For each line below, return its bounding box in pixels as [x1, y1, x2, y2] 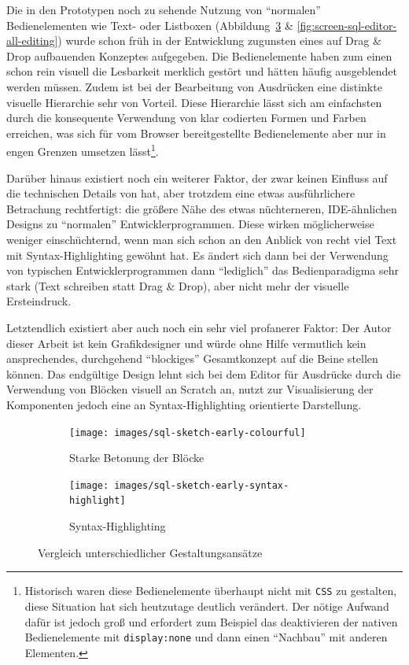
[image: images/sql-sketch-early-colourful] [69, 427, 306, 438]
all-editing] [6, 32, 58, 49]
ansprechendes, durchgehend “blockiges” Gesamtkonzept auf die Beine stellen [6, 350, 378, 367]
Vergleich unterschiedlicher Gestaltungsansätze [38, 544, 263, 560]
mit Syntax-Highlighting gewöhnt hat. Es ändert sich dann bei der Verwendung [6, 246, 389, 263]
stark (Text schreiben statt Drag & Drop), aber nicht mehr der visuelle [6, 277, 349, 294]
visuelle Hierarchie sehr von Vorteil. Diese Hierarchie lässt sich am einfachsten [6, 94, 382, 110]
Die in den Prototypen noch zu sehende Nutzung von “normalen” [6, 2, 321, 17]
